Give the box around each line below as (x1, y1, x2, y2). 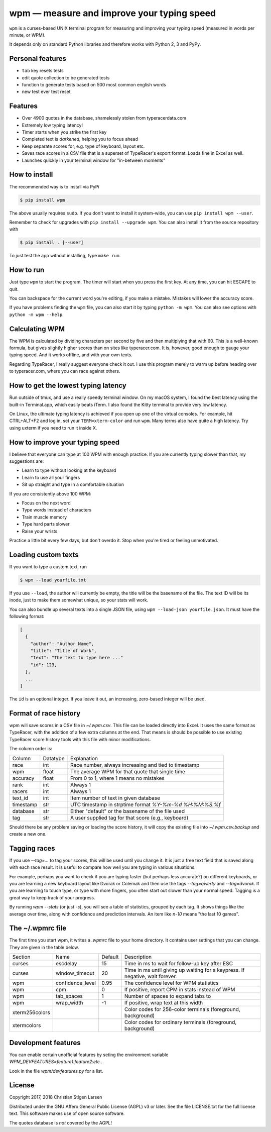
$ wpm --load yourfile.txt (20, 577, 86, 583)
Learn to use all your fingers (22, 474, 80, 480)
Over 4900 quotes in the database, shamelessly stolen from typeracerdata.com (22, 115, 187, 121)
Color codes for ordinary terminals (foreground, (124, 1019, 237, 1026)
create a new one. (9, 831, 47, 837)
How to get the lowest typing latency (9, 381, 126, 390)
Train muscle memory (22, 514, 67, 520)
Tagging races (9, 844, 55, 853)
